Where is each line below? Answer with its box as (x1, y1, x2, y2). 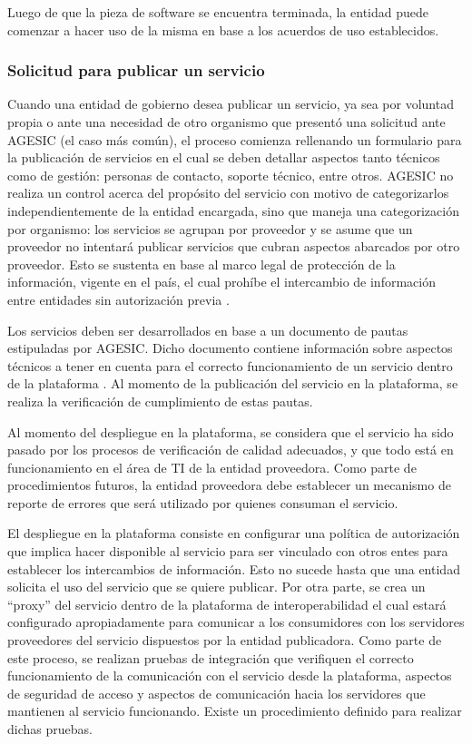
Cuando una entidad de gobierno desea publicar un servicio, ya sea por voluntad (7, 94, 454, 113)
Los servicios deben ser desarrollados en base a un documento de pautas (7, 320, 408, 339)
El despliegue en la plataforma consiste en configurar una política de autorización (7, 524, 460, 543)
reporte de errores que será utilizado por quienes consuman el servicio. (7, 493, 398, 512)
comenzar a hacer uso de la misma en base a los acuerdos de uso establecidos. (7, 20, 439, 39)
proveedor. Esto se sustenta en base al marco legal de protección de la (7, 254, 396, 273)
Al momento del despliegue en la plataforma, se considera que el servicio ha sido (7, 422, 454, 441)
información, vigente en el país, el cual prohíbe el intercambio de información (7, 272, 436, 291)
